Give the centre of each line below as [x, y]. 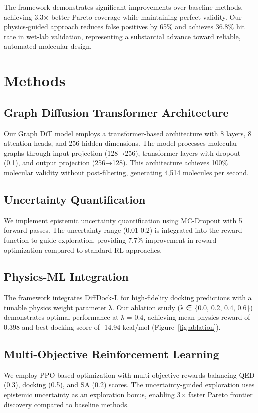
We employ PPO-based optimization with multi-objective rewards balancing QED [129, 375]
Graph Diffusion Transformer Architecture [116, 112]
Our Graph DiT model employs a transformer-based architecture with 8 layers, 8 [128, 133]
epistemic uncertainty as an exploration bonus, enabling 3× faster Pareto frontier [128, 395]
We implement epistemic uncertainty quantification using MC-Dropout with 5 [123, 220]
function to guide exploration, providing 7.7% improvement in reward [110, 240]
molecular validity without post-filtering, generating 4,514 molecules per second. [127, 172]
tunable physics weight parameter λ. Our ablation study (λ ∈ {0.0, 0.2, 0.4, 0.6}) [128, 307]
